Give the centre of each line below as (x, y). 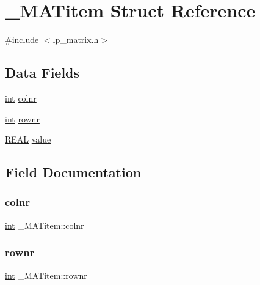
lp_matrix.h (76, 39)
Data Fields (42, 72)
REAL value (28, 139)
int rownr (22, 118)
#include (22, 39)
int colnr (21, 98)
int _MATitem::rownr (46, 275)
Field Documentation (73, 172)
